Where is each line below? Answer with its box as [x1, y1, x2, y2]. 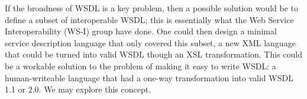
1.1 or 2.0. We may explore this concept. [5, 83, 151, 95]
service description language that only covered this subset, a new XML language [5, 36, 296, 49]
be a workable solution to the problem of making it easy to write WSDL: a [5, 59, 276, 72]
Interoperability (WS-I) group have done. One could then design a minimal [5, 25, 277, 37]
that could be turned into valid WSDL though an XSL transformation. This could [5, 48, 302, 60]
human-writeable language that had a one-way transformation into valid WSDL [5, 71, 293, 84]
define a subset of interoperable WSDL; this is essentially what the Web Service [5, 13, 294, 25]
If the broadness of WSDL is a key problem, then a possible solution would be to [5, 2, 298, 14]
